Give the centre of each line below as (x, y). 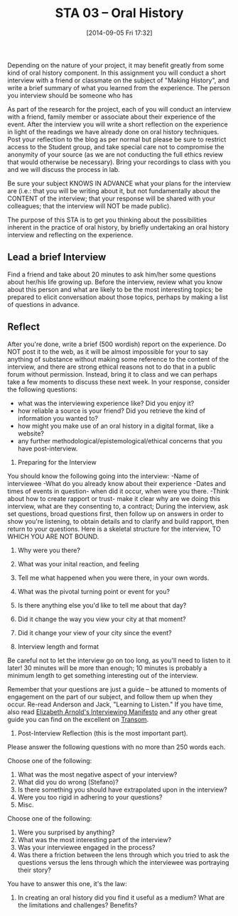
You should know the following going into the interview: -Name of (103, 476)
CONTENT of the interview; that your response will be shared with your (112, 198)
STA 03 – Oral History (119, 13)
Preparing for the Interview (57, 462)
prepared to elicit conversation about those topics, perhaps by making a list (118, 297)
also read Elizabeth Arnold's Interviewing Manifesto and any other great (112, 711)
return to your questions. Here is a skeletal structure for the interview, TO (114, 529)
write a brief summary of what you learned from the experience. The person (119, 87)
